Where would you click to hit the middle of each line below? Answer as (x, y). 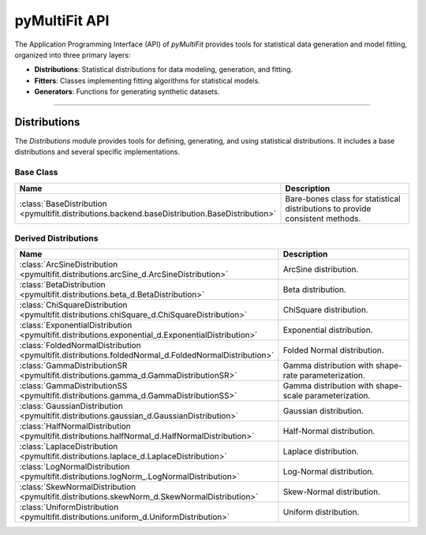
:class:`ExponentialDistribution (76, 325)
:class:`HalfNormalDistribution (75, 426)
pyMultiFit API (62, 21)
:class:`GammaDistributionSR (73, 365)
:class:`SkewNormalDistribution (78, 487)
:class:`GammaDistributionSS (73, 386)
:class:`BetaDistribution (62, 285)
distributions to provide (328, 208)
